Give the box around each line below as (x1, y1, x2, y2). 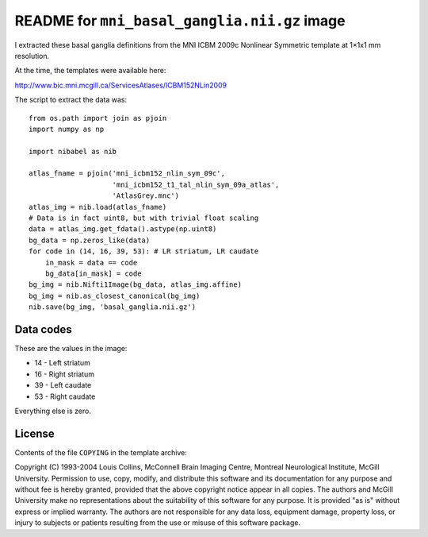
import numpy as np (29, 124, 105, 133)
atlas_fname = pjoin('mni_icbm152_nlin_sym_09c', (29, 169, 226, 178)
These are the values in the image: (14, 344, 128, 353)
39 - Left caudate (34, 381, 92, 390)
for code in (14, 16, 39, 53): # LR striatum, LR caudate (29, 247, 259, 256)
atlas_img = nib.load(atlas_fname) (29, 203, 167, 211)
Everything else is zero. (14, 406, 91, 415)
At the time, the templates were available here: (14, 66, 166, 75)
